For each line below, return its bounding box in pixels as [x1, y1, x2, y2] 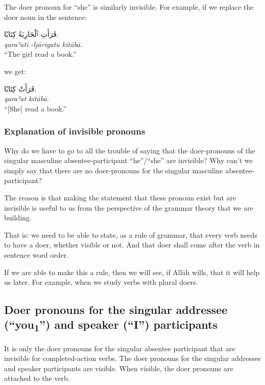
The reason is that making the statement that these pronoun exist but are [4, 192, 236, 202]
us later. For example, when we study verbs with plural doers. [4, 277, 198, 287]
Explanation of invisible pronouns [4, 125, 146, 138]
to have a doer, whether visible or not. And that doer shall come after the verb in [4, 239, 260, 250]
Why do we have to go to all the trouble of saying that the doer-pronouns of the [4, 145, 255, 155]
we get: [4, 65, 27, 76]
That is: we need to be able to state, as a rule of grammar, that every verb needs [4, 229, 257, 240]
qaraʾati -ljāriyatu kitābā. [4, 38, 83, 49]
